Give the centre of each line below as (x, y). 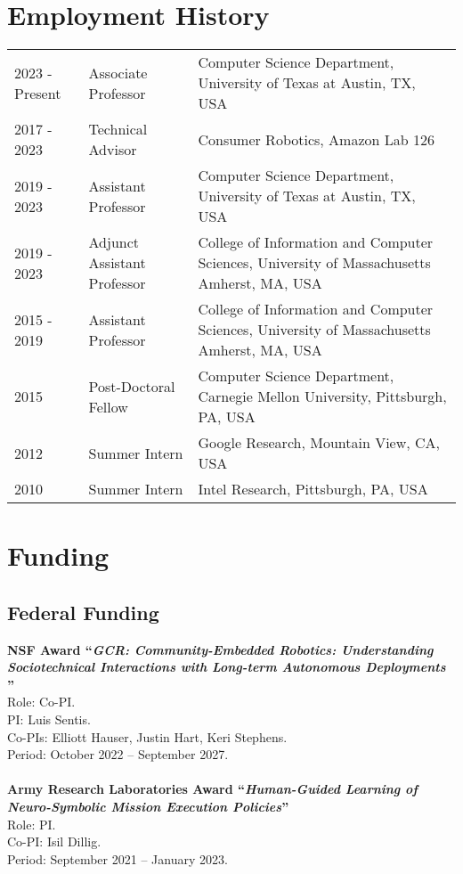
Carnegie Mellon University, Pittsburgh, (322, 396)
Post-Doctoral (132, 386)
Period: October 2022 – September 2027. (118, 754)
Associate (118, 72)
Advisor (113, 150)
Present (38, 93)
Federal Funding (83, 612)
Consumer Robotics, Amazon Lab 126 (316, 139)
